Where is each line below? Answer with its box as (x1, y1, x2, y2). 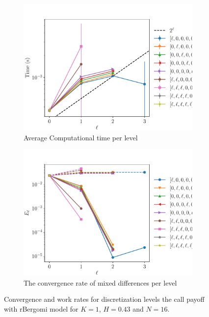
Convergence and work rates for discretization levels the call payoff (4, 294, 205, 304)
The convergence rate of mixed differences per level (24, 277, 177, 288)
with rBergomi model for (4, 303, 78, 314)
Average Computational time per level (24, 132, 138, 142)
